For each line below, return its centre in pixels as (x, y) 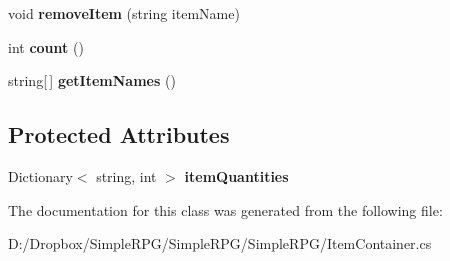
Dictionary (40, 175)
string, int (126, 175)
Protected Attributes (119, 134)
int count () (46, 46)
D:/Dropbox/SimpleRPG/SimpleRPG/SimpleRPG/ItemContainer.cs (220, 243)
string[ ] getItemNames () (92, 80)
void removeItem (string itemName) (124, 13)
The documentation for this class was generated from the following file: (225, 209)
